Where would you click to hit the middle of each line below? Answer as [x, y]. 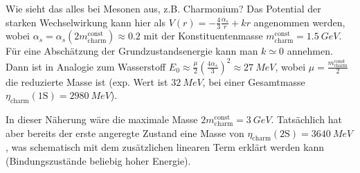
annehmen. [310, 51]
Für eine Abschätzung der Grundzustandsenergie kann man [132, 51]
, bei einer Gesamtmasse [254, 81]
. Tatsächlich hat [306, 119]
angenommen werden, [299, 22]
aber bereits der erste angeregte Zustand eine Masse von [125, 133]
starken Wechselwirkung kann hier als [85, 22]
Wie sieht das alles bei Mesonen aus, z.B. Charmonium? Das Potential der [163, 8]
